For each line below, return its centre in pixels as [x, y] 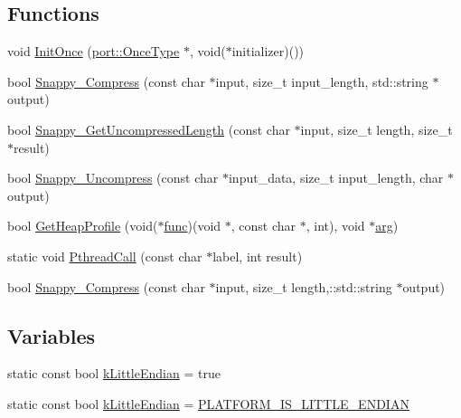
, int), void [335, 226]
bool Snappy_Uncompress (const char [113, 178]
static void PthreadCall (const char [105, 256]
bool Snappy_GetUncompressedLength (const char [149, 129]
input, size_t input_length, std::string [322, 81]
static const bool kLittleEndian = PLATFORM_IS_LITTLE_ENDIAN [208, 403]
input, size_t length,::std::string [304, 286]
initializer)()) [268, 51]
